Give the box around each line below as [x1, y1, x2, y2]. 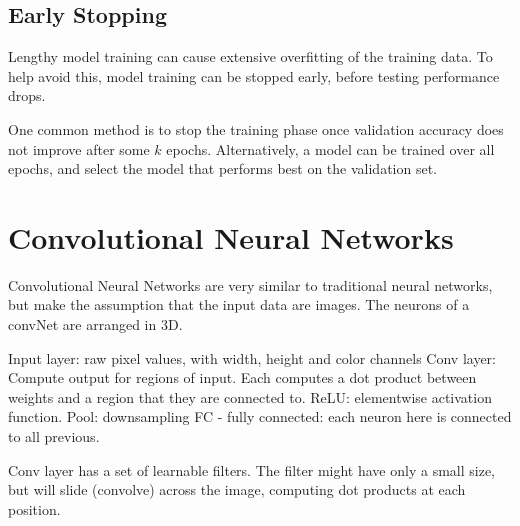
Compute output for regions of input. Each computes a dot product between [8, 367, 477, 388]
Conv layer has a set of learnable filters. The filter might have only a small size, [8, 459, 495, 480]
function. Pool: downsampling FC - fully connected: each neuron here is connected [8, 406, 512, 427]
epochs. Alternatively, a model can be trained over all [166, 138, 495, 159]
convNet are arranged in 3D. [8, 314, 183, 335]
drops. [8, 85, 46, 106]
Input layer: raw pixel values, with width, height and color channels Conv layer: [8, 347, 496, 368]
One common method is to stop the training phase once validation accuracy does [8, 118, 504, 139]
